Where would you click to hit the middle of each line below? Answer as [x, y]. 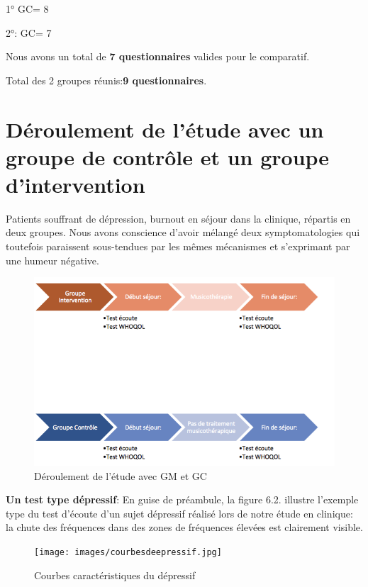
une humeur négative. [52, 260]
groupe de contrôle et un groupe [168, 156]
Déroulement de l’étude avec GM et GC [121, 475]
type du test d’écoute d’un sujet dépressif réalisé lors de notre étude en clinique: [179, 513]
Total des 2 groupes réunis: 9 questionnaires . [106, 80]
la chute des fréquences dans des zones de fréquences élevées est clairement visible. [184, 527]
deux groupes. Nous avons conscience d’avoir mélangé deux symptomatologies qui [183, 232]
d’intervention [76, 184]
